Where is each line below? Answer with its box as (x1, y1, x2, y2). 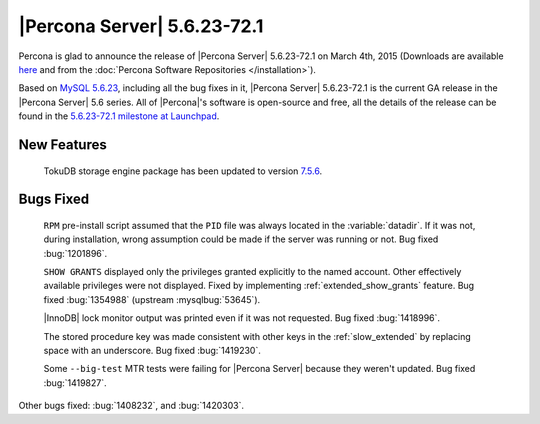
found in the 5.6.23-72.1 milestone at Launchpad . (18, 110, 220, 122)
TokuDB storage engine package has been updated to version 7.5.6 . (43, 165, 323, 177)
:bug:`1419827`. (43, 376, 107, 389)
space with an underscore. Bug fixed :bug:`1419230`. (43, 345, 262, 357)
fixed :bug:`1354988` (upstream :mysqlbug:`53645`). (43, 293, 261, 305)
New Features (18, 136, 107, 153)
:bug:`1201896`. (43, 247, 108, 259)
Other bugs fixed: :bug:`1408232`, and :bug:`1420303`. (18, 400, 245, 412)
